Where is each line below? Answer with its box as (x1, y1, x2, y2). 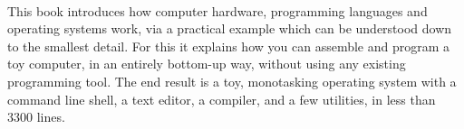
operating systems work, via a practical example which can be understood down (7, 19, 452, 38)
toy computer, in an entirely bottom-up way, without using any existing (7, 54, 406, 73)
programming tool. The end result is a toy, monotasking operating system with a (7, 71, 457, 90)
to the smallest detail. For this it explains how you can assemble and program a (7, 36, 450, 55)
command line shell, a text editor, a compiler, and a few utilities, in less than (7, 89, 436, 108)
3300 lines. (7, 107, 65, 126)
